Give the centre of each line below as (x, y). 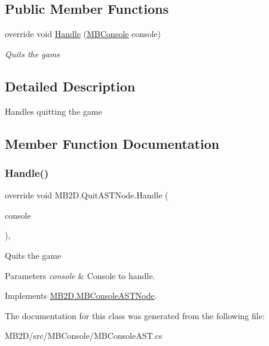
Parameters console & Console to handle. (80, 275)
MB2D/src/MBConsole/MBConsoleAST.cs (84, 336)
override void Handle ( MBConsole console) (83, 34)
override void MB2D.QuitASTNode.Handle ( (87, 195)
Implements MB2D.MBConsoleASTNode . (81, 296)
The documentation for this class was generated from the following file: (135, 315)
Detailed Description (70, 86)
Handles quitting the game (54, 111)
